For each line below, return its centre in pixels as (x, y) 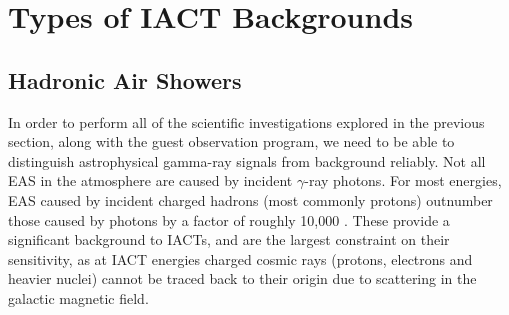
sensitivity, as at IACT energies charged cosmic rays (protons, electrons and (240, 258)
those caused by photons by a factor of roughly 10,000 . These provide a (229, 219)
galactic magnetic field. (78, 297)
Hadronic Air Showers (125, 79)
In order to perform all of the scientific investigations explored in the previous (246, 121)
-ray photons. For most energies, (403, 180)
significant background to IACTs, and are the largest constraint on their (229, 239)
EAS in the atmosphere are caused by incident (150, 180)
